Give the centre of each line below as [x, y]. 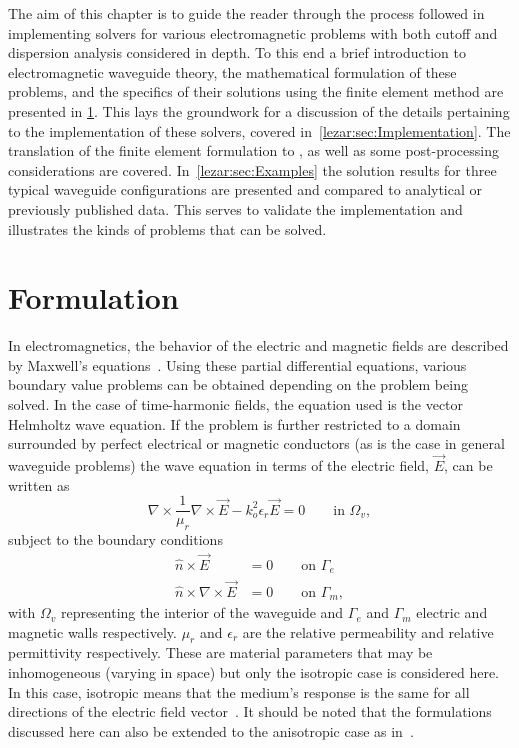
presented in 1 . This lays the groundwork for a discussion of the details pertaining [259, 110]
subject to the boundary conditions [115, 539]
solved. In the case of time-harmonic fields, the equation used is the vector [236, 404]
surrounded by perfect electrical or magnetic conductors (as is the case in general [256, 443]
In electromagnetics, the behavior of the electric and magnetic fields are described [258, 345]
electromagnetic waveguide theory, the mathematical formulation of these [232, 71]
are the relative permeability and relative [368, 631]
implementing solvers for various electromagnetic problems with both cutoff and [253, 32]
